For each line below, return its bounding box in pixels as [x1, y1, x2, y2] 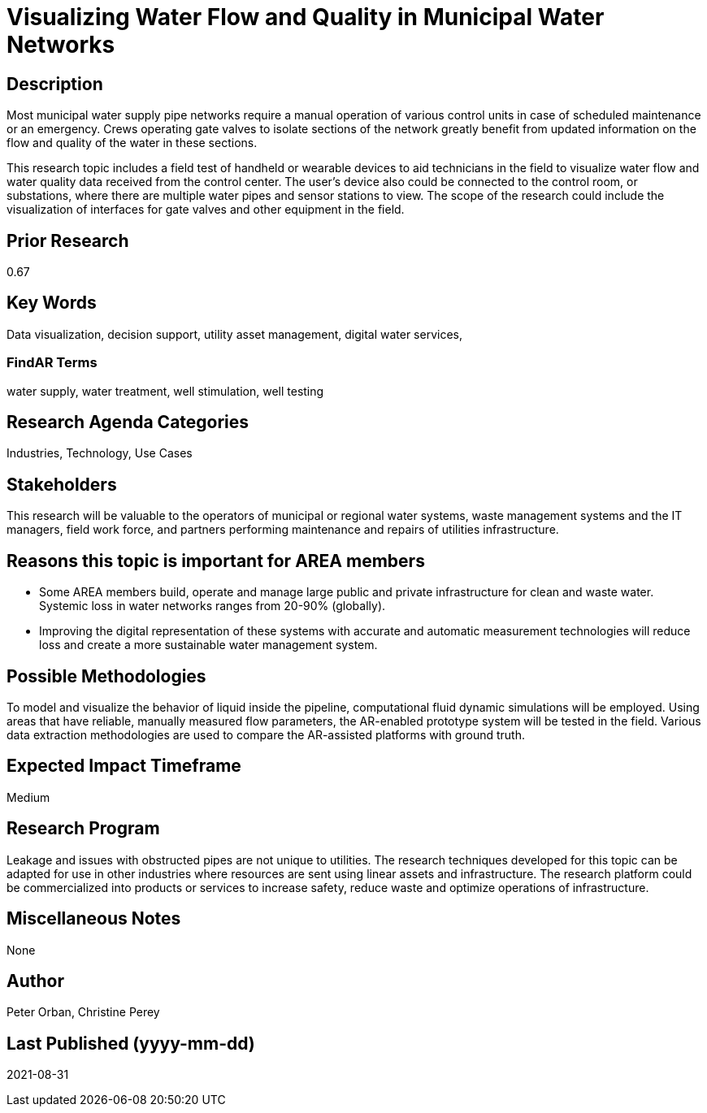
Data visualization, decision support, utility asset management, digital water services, [7, 327, 462, 341]
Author [7, 970, 64, 991]
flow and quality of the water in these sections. [7, 136, 258, 150]
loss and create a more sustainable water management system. [39, 638, 378, 652]
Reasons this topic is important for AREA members [7, 550, 425, 571]
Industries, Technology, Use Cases [7, 446, 193, 461]
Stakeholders [7, 474, 117, 495]
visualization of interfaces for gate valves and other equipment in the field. [7, 202, 405, 217]
